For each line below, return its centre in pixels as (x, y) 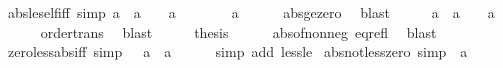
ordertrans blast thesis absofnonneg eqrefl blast (238, 31)
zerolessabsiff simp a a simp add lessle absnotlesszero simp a (237, 51)
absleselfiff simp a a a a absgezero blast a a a (251, 12)
